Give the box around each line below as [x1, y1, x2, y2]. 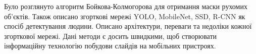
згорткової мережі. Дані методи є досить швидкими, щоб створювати [4, 30, 217, 41]
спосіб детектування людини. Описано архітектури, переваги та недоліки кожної [4, 21, 252, 31]
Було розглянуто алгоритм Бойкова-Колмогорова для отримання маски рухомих [4, 1, 247, 11]
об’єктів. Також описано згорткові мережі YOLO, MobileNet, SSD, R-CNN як [4, 11, 245, 21]
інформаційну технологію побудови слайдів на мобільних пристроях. [4, 40, 216, 51]
